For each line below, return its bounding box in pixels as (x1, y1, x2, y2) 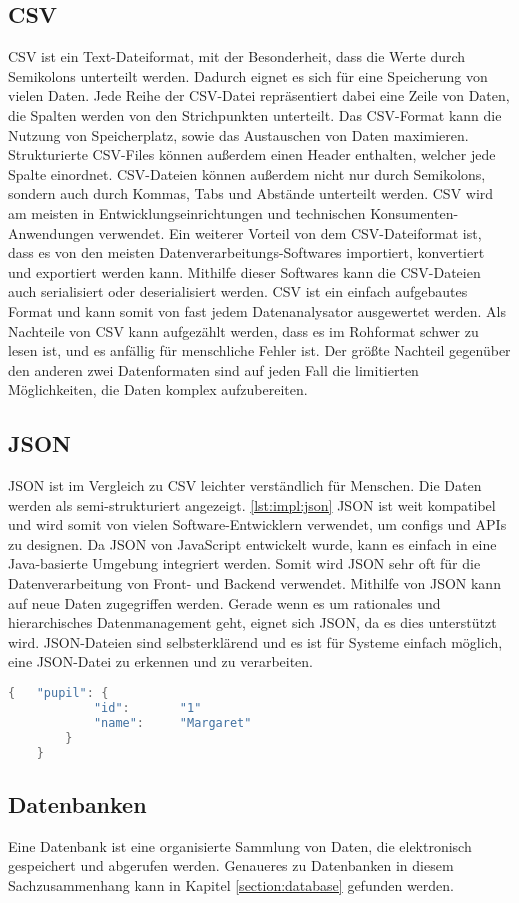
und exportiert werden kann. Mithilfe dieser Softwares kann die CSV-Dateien (8, 261, 481, 282)
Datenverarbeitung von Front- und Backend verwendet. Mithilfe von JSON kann (8, 573, 501, 594)
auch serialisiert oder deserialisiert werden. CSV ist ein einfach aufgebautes (8, 281, 468, 302)
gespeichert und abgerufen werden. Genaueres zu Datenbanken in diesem (8, 855, 454, 876)
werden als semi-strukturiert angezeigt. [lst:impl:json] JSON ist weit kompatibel (8, 494, 496, 515)
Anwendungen (8, 222, 94, 243)
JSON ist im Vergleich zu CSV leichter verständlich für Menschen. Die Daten (8, 475, 482, 496)
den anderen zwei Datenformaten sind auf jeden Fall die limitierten (8, 359, 419, 380)
